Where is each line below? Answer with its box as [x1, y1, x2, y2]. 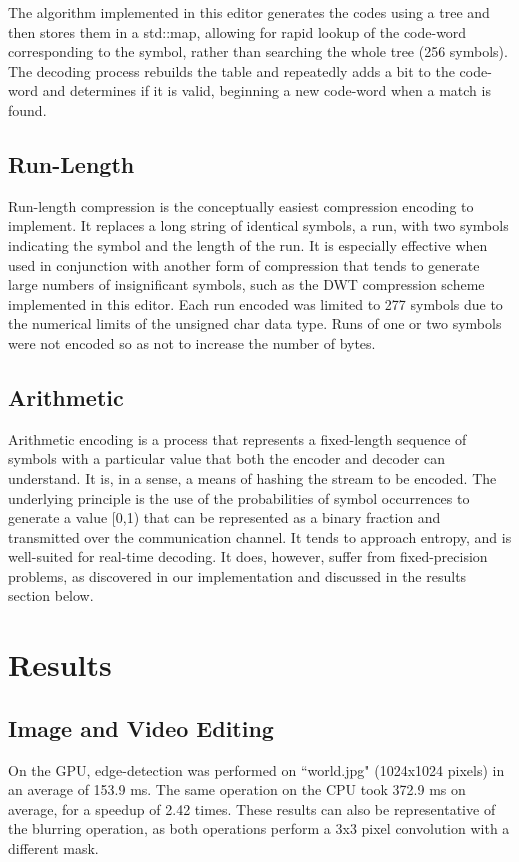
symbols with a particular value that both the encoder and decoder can [8, 448, 446, 469]
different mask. [8, 838, 99, 859]
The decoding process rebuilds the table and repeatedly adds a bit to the [8, 60, 455, 81]
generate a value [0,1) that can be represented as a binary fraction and [8, 507, 441, 528]
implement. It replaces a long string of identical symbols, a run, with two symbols [8, 215, 509, 236]
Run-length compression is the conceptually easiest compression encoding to [8, 195, 474, 216]
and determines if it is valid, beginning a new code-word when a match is [42, 80, 491, 101]
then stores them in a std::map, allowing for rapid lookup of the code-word [8, 21, 467, 42]
